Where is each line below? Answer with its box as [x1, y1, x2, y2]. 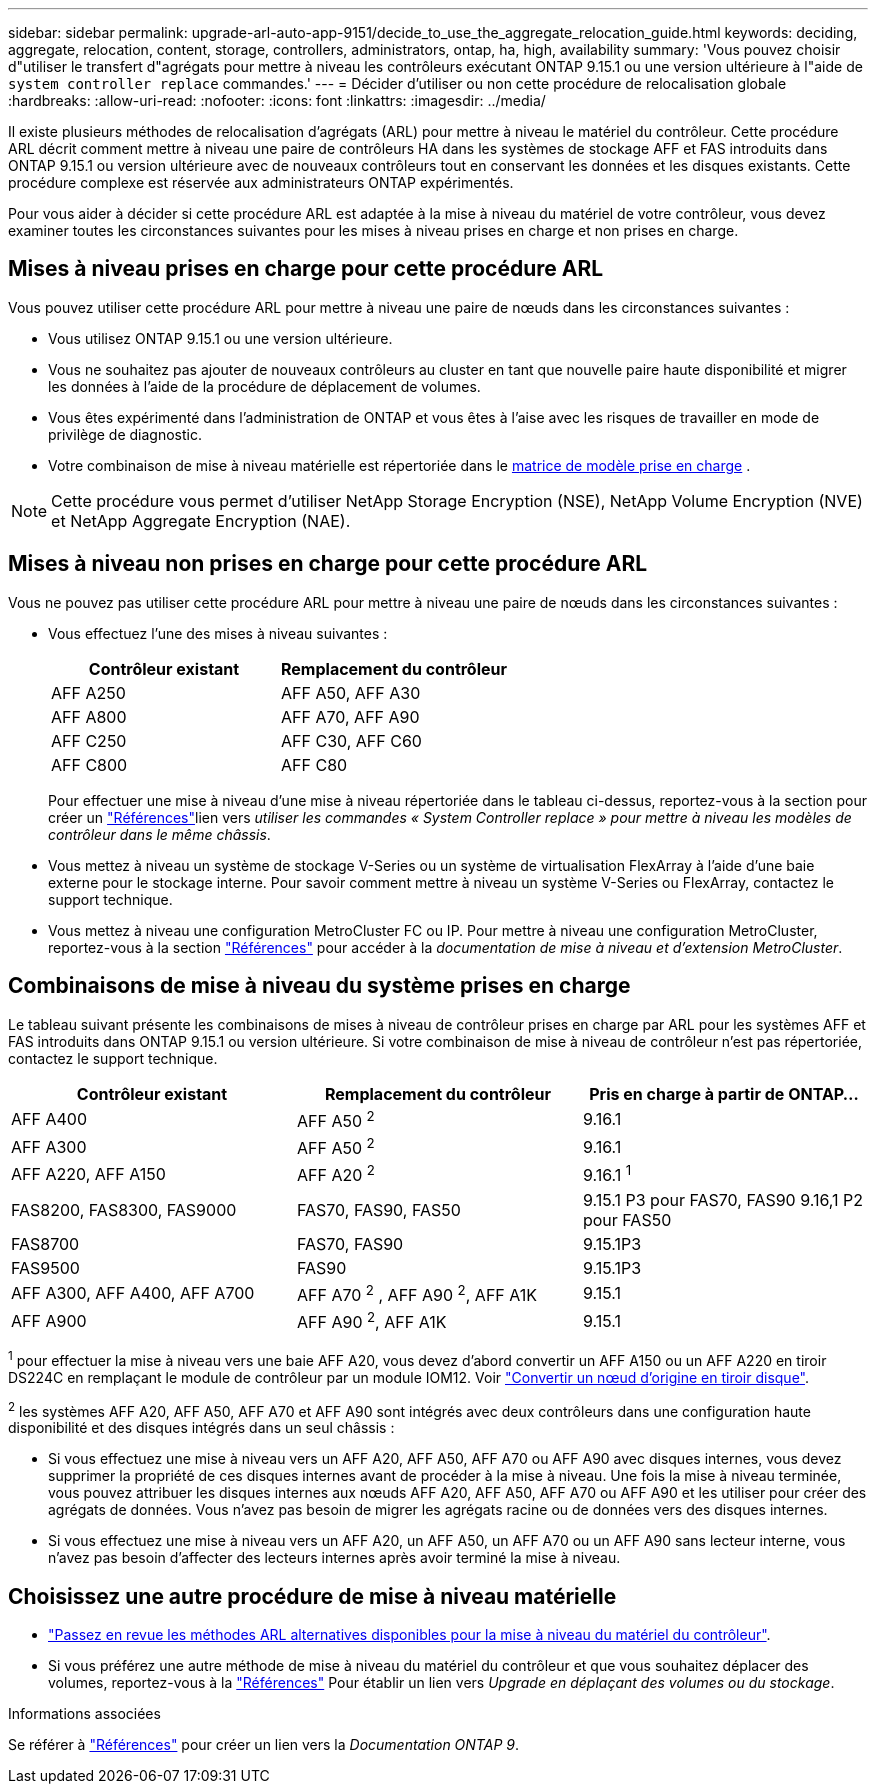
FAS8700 [11, 1233, 80, 1254]
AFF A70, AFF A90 [281, 706, 420, 727]
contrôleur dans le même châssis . [48, 825, 271, 843]
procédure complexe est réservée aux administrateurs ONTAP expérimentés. [8, 174, 514, 191]
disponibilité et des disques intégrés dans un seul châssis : [8, 1419, 395, 1437]
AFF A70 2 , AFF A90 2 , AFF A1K [296, 1281, 538, 1305]
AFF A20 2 [296, 1162, 375, 1186]
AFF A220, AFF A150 [11, 1163, 166, 1184]
